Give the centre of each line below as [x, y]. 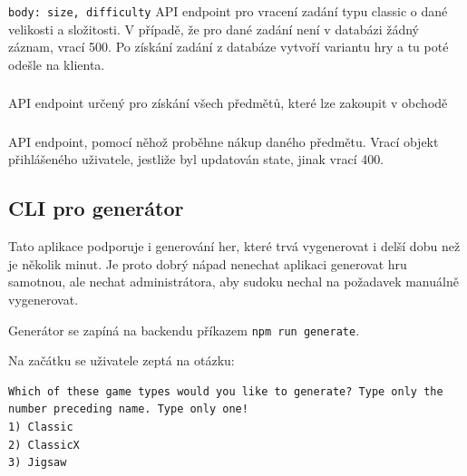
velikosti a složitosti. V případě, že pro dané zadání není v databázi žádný [214, 29]
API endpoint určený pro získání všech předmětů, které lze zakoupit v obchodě [228, 103]
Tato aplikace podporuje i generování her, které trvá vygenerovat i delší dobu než [234, 246]
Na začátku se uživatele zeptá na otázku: [122, 360]
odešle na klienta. [57, 64]
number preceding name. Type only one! [128, 409]
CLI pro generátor [96, 208]
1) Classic [41, 427]
